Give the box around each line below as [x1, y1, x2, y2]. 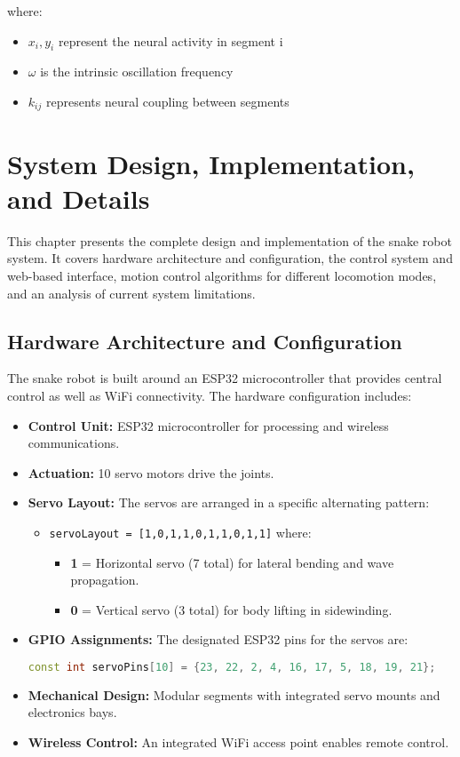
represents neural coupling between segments [45, 92, 289, 110]
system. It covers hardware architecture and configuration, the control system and [7, 249, 453, 267]
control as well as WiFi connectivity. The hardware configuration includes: [7, 386, 412, 404]
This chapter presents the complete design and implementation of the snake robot [7, 231, 452, 250]
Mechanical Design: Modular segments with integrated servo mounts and [28, 685, 440, 704]
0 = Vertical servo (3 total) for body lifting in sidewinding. [70, 600, 393, 618]
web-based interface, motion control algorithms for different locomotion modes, [7, 266, 437, 284]
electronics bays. [28, 703, 117, 721]
